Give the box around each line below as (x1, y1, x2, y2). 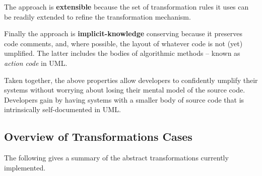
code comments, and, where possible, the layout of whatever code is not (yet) (4, 38, 243, 48)
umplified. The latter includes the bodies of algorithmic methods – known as (4, 48, 240, 58)
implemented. (4, 162, 46, 172)
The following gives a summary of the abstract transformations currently (4, 152, 229, 163)
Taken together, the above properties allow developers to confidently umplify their (4, 74, 258, 85)
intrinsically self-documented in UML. (4, 104, 121, 115)
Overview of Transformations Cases (4, 129, 192, 144)
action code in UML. (4, 57, 68, 68)
